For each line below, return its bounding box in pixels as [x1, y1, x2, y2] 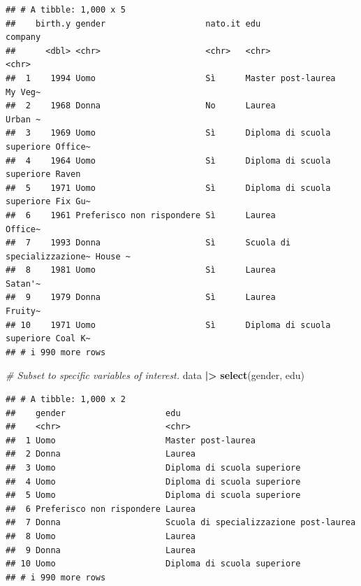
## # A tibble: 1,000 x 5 [6, 5, 126, 15]
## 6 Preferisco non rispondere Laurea [6, 503, 196, 514]
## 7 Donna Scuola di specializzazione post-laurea [6, 517, 356, 528]
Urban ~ [6, 114, 41, 124]
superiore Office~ [6, 141, 91, 152]
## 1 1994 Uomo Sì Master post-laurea [6, 73, 336, 83]
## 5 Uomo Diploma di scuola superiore [6, 490, 301, 501]
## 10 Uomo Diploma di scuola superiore [6, 559, 301, 569]
